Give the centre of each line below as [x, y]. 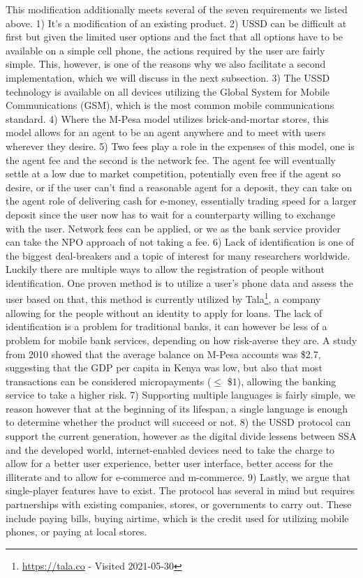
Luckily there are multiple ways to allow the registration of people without [165, 269]
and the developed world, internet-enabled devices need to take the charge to [170, 449]
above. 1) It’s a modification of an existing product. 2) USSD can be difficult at [176, 23]
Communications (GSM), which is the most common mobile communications [170, 105]
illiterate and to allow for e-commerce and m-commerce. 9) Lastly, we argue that [178, 476]
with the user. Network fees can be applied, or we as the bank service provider [173, 228]
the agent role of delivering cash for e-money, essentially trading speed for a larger [181, 201]
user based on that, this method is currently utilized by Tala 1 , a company [163, 298]
